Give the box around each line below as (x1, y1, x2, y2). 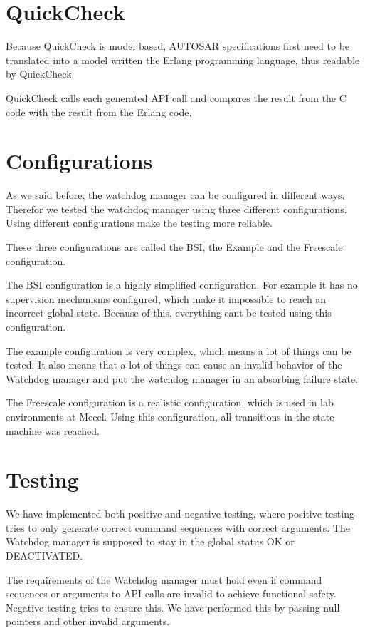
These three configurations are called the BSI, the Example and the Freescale (6, 240, 343, 254)
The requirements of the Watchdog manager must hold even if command (6, 572, 322, 587)
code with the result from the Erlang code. (6, 104, 192, 119)
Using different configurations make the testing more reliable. (6, 215, 273, 230)
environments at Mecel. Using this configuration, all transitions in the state (6, 408, 334, 423)
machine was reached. (6, 423, 100, 438)
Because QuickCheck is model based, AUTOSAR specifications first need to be (6, 38, 350, 53)
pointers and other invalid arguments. (6, 614, 170, 629)
